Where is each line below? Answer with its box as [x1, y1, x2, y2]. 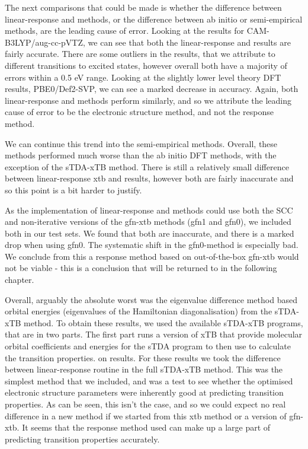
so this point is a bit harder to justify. [5, 183, 142, 196]
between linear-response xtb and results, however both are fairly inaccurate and [5, 172, 294, 184]
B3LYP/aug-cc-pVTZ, [5, 36, 85, 48]
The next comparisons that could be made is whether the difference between [5, 1, 282, 13]
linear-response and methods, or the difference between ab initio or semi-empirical [5, 12, 303, 25]
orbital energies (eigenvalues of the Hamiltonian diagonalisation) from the [5, 305, 272, 317]
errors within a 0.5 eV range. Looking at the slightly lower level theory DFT [5, 71, 281, 83]
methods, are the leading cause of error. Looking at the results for [5, 24, 245, 37]
